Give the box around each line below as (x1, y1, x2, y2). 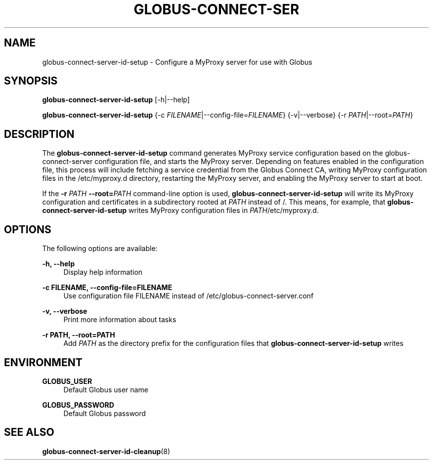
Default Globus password (63, 409, 146, 418)
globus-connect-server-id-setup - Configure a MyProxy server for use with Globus (42, 57, 312, 66)
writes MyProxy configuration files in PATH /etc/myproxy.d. (128, 206, 319, 215)
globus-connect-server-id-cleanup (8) (42, 447, 171, 456)
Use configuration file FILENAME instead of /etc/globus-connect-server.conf (63, 292, 314, 300)
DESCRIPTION (4, 127, 75, 140)
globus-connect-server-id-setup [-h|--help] (42, 95, 190, 104)
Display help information (63, 268, 143, 277)
